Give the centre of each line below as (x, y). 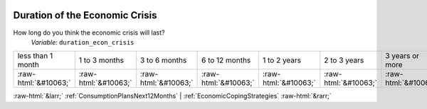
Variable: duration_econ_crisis (83, 42)
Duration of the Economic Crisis (85, 15)
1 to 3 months (101, 60)
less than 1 (35, 56)
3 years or (402, 56)
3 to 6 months (163, 60)
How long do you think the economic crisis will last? (89, 33)
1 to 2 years (282, 60)
